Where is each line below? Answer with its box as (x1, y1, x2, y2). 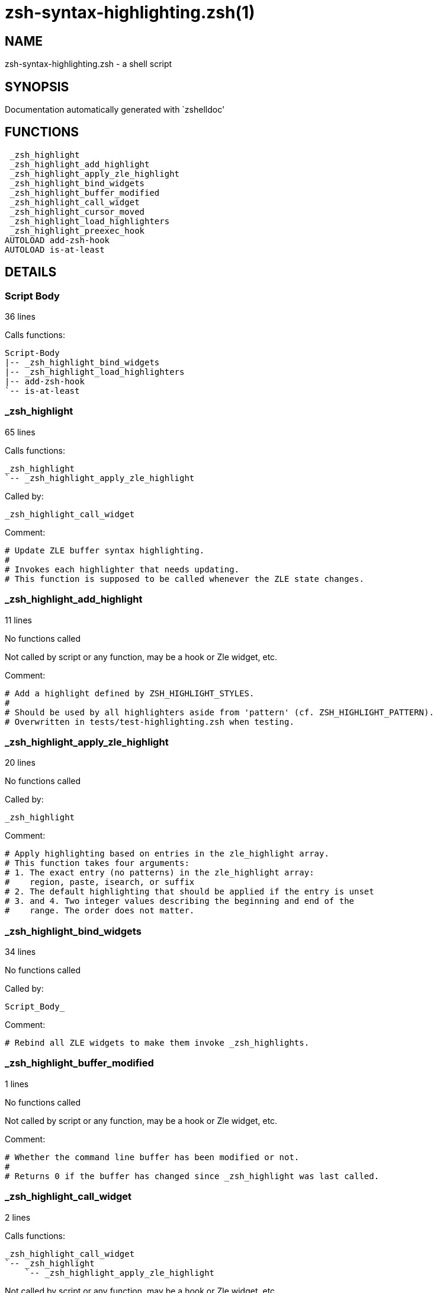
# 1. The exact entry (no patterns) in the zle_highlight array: (5, 868, 314, 878)
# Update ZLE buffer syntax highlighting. (5, 545, 205, 555)
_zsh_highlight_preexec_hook (9, 225, 145, 235)
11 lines (5, 614, 32, 625)
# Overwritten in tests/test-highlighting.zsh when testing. (5, 716, 294, 727)
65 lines (5, 426, 36, 437)
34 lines (5, 947, 36, 957)
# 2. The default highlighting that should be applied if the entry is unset (5, 887, 374, 897)
